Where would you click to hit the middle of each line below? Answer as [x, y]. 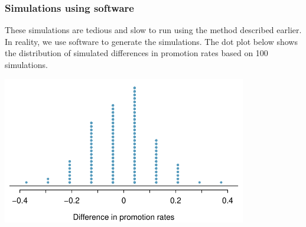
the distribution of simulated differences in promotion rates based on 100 [136, 53]
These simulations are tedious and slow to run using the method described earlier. [153, 30]
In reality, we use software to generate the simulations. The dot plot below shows [151, 41]
